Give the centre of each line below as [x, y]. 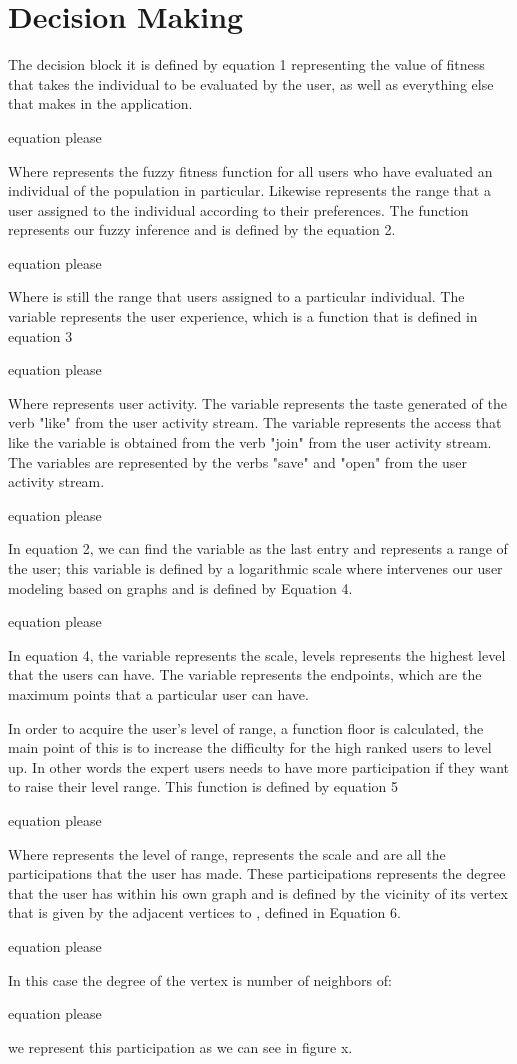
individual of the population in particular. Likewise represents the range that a [249, 190]
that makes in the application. [100, 103]
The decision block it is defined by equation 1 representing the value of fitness [246, 64]
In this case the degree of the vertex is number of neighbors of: [200, 979]
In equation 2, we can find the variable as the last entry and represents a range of [258, 548]
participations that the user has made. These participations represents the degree [257, 873]
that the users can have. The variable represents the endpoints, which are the [245, 674]
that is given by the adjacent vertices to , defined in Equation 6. [204, 912]
